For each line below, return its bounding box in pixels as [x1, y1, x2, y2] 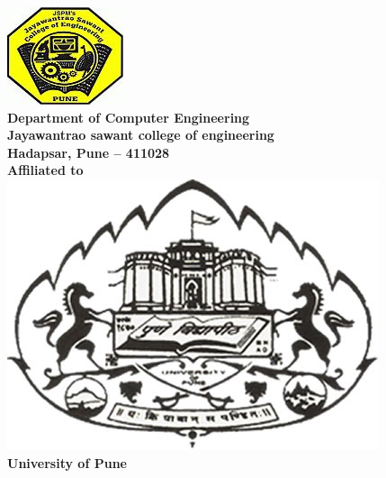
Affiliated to [7, 161, 84, 179]
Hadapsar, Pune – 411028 [7, 142, 170, 161]
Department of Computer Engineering [7, 107, 250, 126]
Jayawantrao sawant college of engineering [7, 125, 274, 144]
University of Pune [7, 453, 127, 472]
